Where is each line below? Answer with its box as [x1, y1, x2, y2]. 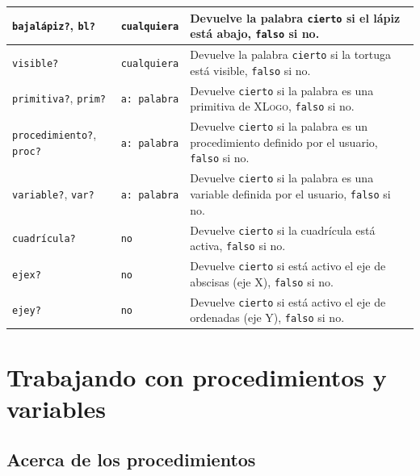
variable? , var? [12, 185, 94, 202]
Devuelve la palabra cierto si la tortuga [190, 46, 391, 63]
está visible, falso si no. [190, 61, 311, 78]
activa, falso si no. [190, 237, 286, 254]
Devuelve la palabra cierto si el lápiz [190, 9, 401, 26]
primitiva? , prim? [12, 90, 106, 106]
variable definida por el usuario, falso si [190, 186, 391, 202]
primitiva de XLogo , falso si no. [190, 98, 355, 115]
